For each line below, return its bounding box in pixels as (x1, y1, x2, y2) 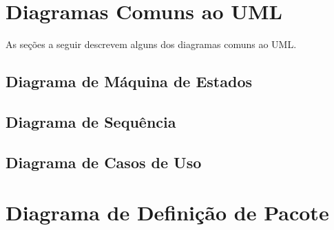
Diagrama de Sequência (6, 111, 176, 132)
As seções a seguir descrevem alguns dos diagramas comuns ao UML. (6, 37, 297, 51)
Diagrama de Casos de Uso (6, 151, 202, 172)
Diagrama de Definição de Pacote (6, 198, 329, 227)
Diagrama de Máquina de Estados (6, 71, 252, 92)
